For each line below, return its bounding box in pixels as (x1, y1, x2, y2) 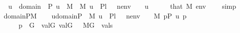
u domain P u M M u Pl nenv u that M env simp (8, 1, 237, 11)
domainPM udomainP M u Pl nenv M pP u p (3, 10, 187, 20)
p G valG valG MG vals (18, 20, 113, 30)
